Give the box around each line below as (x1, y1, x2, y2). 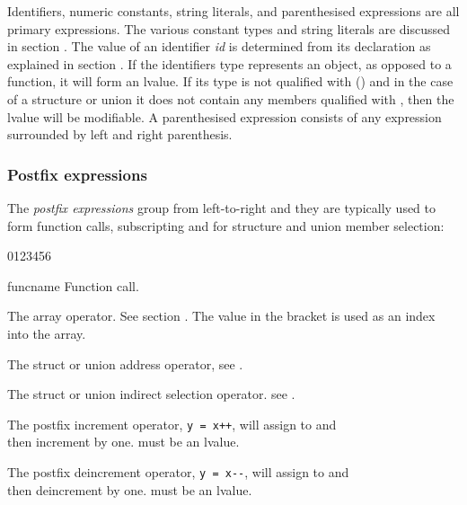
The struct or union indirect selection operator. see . (7, 385, 295, 403)
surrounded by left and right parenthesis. (7, 125, 233, 144)
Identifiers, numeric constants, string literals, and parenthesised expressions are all (7, 2, 460, 20)
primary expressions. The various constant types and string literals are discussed (7, 19, 451, 38)
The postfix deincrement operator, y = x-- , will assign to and (7, 462, 349, 481)
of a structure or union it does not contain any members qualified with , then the (7, 89, 454, 108)
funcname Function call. (7, 276, 139, 295)
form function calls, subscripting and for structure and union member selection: (7, 216, 445, 235)
